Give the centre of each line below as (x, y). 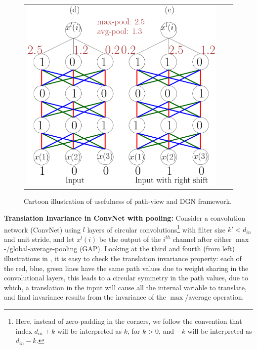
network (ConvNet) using (42, 229)
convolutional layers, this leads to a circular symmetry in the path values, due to (126, 278)
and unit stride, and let (39, 239)
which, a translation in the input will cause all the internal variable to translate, (125, 287)
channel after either (202, 239)
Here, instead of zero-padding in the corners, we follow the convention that (129, 321)
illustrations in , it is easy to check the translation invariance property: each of (123, 258)
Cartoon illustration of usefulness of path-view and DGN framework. (128, 201)
